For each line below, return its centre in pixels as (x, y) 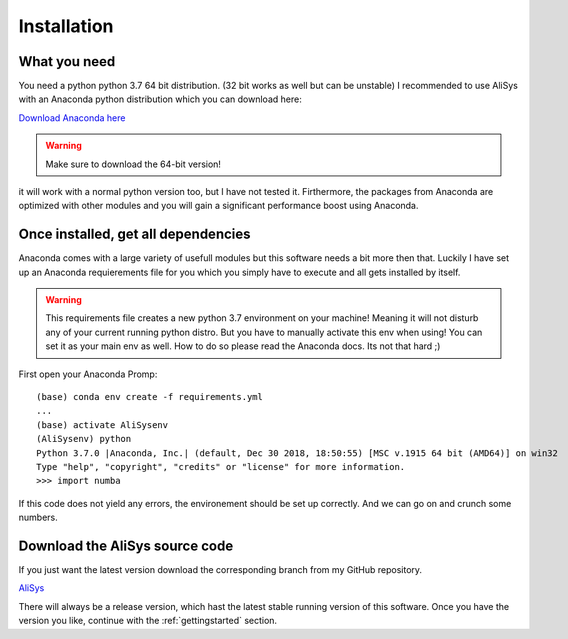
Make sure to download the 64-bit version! (133, 164)
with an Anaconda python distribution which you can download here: (160, 99)
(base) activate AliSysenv (102, 424)
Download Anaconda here (72, 117)
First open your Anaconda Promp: (88, 374)
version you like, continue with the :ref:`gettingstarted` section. (148, 621)
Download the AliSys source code (126, 545)
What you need (67, 61)
